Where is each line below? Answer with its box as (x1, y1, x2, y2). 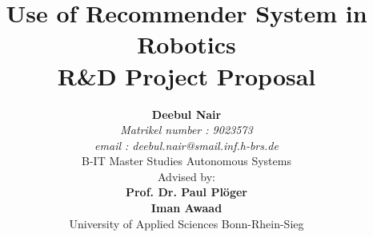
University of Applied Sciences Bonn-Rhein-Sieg (69, 215, 304, 231)
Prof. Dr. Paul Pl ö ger (125, 184, 247, 200)
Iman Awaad (150, 199, 223, 216)
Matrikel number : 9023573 (120, 121, 253, 138)
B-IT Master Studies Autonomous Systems (82, 152, 291, 169)
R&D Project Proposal (57, 59, 316, 92)
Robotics (137, 28, 236, 61)
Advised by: (157, 168, 216, 184)
